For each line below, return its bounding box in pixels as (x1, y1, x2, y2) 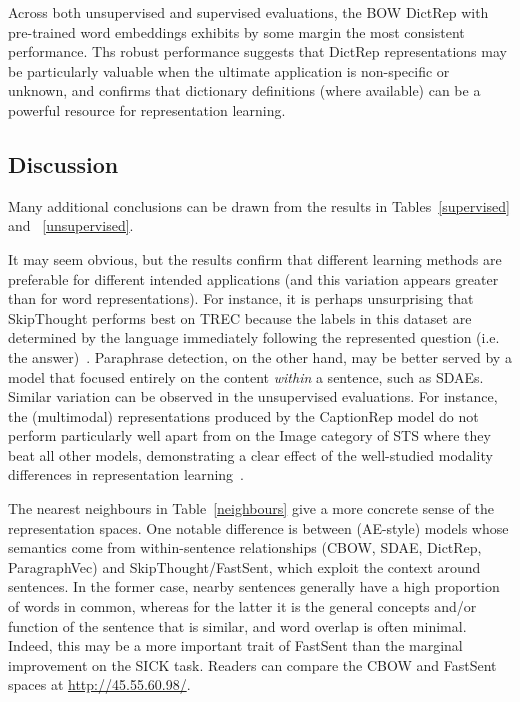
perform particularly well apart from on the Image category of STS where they (8, 425, 491, 446)
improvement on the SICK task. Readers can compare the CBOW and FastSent (8, 654, 497, 675)
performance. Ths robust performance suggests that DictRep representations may (8, 41, 507, 62)
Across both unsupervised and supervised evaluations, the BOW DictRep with (8, 2, 489, 22)
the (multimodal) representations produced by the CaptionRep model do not (8, 405, 479, 426)
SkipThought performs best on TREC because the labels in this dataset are (8, 307, 472, 328)
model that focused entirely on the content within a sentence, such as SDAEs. (8, 366, 484, 387)
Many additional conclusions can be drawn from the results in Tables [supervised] (8, 195, 511, 216)
